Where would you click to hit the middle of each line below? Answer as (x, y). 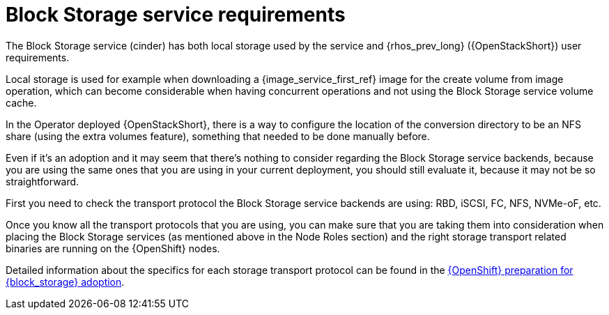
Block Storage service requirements (176, 15)
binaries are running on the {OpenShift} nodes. (113, 248)
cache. (21, 102)
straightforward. (43, 181)
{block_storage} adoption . (65, 282)
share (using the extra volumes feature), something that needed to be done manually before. (218, 136)
